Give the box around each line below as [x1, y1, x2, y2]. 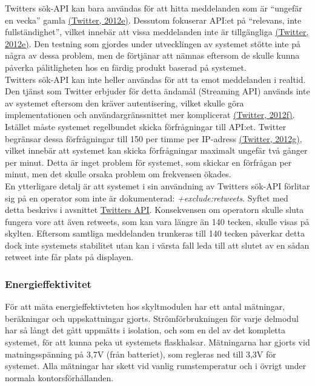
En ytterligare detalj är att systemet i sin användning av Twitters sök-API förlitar [5, 179, 310, 192]
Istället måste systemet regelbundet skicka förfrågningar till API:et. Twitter [5, 120, 287, 132]
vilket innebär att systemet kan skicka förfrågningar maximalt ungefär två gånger [5, 144, 308, 157]
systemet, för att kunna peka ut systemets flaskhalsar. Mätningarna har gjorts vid [5, 336, 310, 348]
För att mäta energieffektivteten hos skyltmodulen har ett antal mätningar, [5, 300, 285, 313]
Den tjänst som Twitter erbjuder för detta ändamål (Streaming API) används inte [5, 85, 310, 97]
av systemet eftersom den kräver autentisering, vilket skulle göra [5, 96, 244, 109]
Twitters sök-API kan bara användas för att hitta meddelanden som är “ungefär [5, 2, 302, 14]
